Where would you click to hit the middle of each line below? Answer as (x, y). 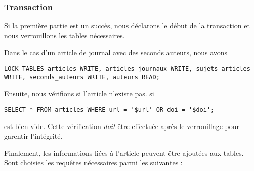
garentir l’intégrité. (33, 136)
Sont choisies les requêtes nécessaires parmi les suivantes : (93, 163)
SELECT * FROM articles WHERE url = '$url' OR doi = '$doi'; (109, 110)
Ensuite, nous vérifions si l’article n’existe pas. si (79, 93)
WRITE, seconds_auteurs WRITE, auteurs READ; (82, 77)
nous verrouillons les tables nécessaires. (65, 35)
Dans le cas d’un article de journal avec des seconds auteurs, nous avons (116, 52)
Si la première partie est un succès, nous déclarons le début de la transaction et (127, 26)
